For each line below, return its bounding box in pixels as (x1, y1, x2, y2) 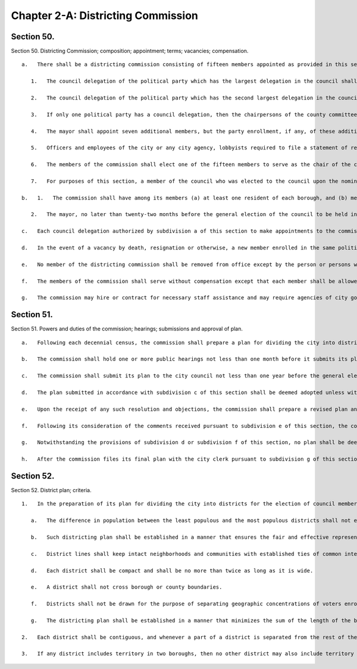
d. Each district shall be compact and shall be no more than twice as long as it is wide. (30, 567, 314, 574)
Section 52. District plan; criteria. (11, 487, 92, 494)
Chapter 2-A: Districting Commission (11, 9, 199, 22)
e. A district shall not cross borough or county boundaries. (30, 584, 223, 590)
